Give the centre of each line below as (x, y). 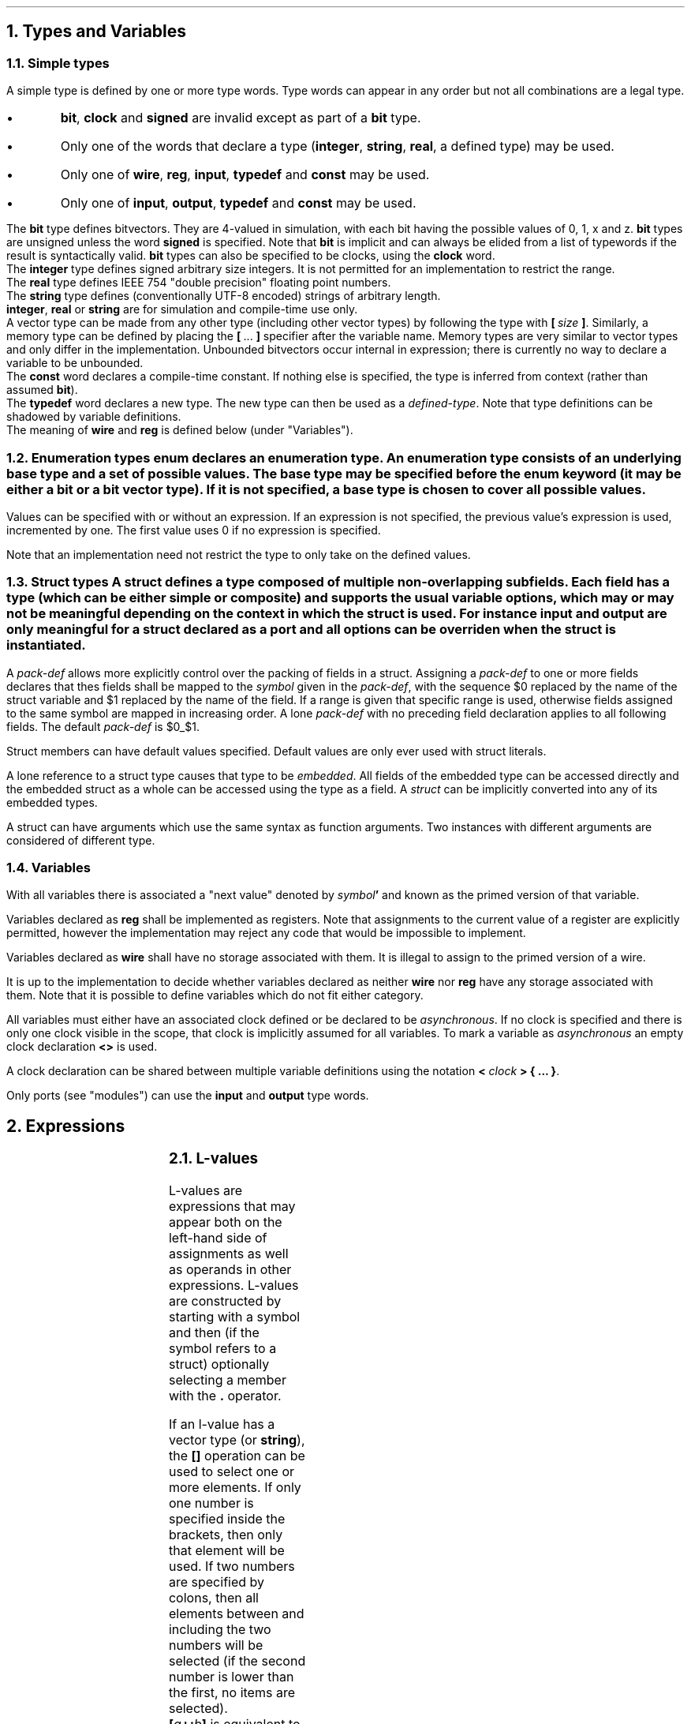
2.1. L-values (213, 1159)
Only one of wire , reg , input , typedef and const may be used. (245, 175)
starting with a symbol (234, 1317)
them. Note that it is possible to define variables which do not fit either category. (215, 995)
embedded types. (52, 802)
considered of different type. (81, 840)
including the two (220, 1630)
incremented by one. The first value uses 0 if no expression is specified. (194, 530)
